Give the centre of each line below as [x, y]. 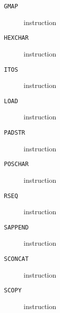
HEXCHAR [16, 38]
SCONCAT [16, 259]
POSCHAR [16, 164]
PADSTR [15, 133]
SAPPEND [16, 227]
